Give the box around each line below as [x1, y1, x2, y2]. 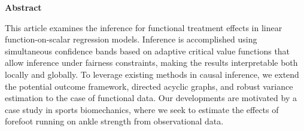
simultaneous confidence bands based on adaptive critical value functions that [5, 44, 290, 57]
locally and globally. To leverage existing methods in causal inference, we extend [5, 68, 299, 80]
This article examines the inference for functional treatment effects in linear [5, 21, 282, 33]
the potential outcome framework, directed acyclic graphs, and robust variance [5, 80, 293, 92]
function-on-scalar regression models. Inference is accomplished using [5, 33, 257, 45]
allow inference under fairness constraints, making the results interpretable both [5, 56, 298, 69]
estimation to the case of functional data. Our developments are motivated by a [5, 92, 297, 104]
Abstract [5, 1, 42, 13]
